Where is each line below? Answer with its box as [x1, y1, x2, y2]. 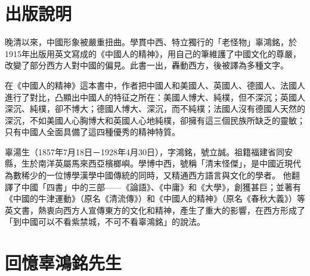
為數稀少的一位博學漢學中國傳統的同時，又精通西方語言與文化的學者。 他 [5, 169, 292, 181]
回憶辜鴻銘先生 [5, 250, 122, 275]
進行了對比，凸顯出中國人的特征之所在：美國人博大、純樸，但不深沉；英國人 [5, 90, 305, 103]
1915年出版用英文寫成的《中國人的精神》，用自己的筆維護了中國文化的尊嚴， [5, 47, 301, 59]
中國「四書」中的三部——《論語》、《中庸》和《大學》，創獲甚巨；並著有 [21, 180, 301, 193]
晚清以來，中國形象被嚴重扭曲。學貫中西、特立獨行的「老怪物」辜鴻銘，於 [5, 36, 297, 48]
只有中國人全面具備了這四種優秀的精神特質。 [5, 126, 180, 138]
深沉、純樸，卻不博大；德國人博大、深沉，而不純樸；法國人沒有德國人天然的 [5, 102, 305, 115]
